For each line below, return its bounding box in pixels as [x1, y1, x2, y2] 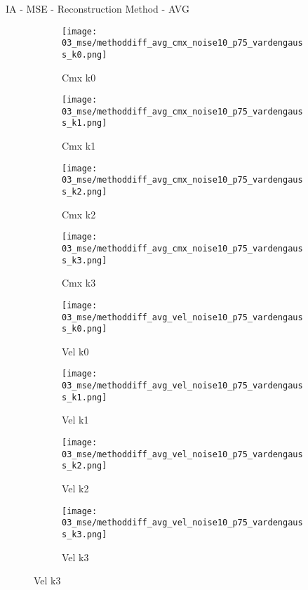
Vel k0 [62, 343, 89, 358]
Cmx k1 [62, 138, 96, 153]
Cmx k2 [62, 206, 96, 221]
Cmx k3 [62, 275, 96, 290]
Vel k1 [62, 412, 89, 427]
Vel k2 [62, 480, 89, 495]
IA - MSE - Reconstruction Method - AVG [6, 1, 189, 15]
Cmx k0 [62, 70, 96, 84]
